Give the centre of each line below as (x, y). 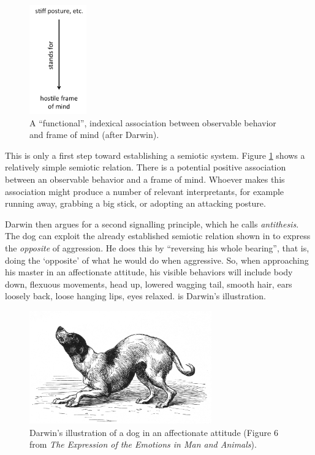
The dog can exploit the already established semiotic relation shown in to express (158, 236)
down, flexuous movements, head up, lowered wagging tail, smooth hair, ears (149, 284)
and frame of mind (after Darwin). (94, 135)
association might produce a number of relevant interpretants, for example (145, 191)
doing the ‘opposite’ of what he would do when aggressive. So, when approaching (157, 260)
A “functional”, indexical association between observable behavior (153, 122)
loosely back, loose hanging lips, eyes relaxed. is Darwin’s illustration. (135, 296)
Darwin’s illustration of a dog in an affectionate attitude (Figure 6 (154, 432)
